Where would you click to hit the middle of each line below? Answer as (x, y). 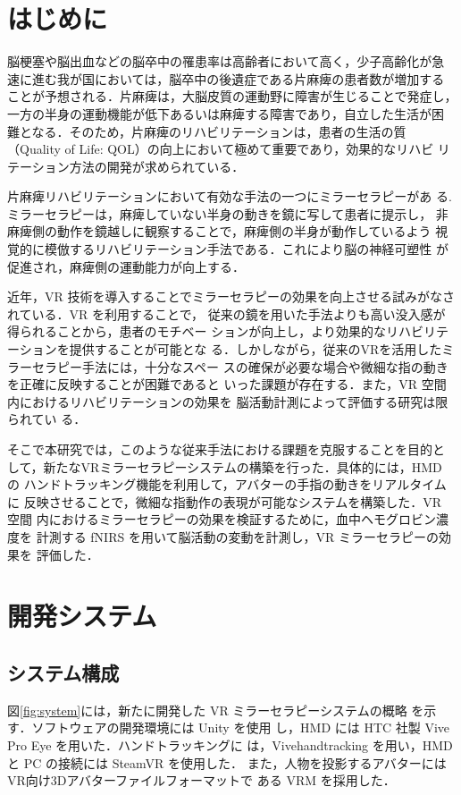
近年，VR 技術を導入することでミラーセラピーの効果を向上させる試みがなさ (231, 296)
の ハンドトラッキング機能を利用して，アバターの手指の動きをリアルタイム (227, 484)
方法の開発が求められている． (157, 166)
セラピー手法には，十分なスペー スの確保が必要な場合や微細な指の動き (240, 366)
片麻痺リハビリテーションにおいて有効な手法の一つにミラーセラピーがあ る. (230, 196)
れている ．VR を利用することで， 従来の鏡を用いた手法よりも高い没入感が (226, 313)
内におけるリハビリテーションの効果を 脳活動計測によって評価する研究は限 (228, 401)
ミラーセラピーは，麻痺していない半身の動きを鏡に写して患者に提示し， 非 (228, 213)
